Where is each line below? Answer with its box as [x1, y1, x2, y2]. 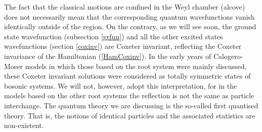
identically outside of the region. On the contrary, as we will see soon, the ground [4, 21, 256, 32]
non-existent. [4, 120, 44, 130]
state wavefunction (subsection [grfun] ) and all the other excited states [4, 31, 223, 41]
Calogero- [213, 50, 243, 61]
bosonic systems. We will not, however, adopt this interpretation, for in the [4, 80, 237, 91]
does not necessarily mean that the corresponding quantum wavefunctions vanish [4, 11, 255, 22]
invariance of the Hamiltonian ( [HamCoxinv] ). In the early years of [4, 50, 211, 61]
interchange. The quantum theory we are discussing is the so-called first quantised [4, 100, 258, 110]
